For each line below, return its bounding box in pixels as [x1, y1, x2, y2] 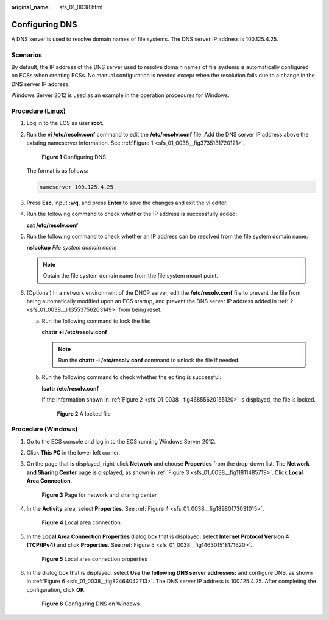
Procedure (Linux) [11, 107, 66, 115]
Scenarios [11, 51, 43, 59]
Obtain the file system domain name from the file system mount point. [43, 272, 219, 279]
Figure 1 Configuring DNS [41, 153, 107, 160]
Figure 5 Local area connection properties [41, 555, 148, 563]
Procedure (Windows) [11, 425, 78, 433]
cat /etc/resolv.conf [26, 222, 79, 229]
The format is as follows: [26, 167, 88, 174]
